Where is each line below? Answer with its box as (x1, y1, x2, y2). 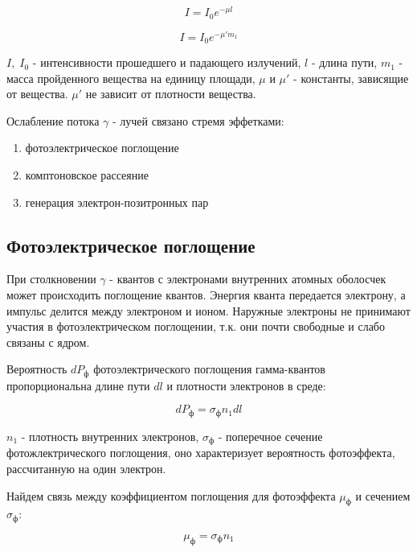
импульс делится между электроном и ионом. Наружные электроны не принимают (6, 302, 411, 319)
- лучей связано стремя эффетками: (112, 112, 284, 129)
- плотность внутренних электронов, (21, 427, 199, 444)
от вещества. (6, 85, 68, 102)
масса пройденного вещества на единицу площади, (6, 69, 256, 86)
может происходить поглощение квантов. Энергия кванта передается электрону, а (6, 286, 406, 303)
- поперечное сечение (218, 427, 323, 444)
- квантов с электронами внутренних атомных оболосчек (109, 270, 386, 287)
